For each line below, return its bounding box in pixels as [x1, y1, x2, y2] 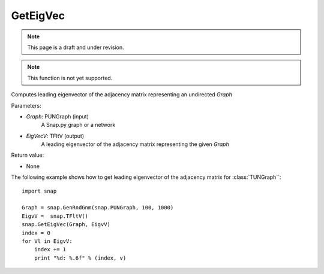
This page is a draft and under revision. [27, 44, 124, 51]
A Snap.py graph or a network [41, 121, 116, 129]
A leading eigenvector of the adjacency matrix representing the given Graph [41, 141, 229, 148]
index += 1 [34, 246, 67, 253]
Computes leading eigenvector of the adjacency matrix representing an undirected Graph [11, 91, 232, 98]
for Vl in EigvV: [22, 238, 73, 245]
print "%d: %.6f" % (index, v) [34, 254, 127, 261]
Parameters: [11, 102, 41, 109]
